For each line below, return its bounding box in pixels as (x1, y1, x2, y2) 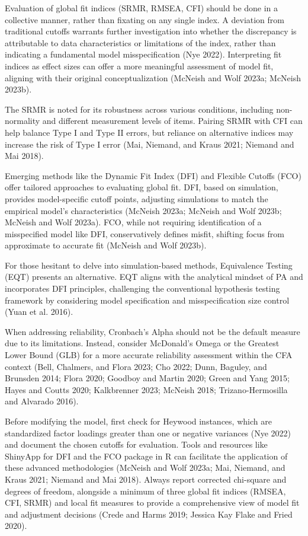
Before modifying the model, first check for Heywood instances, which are (5, 415, 272, 427)
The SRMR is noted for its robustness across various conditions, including (5, 103, 274, 115)
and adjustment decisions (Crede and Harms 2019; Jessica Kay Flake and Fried (5, 508, 293, 520)
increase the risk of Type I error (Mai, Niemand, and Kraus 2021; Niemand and (5, 138, 294, 150)
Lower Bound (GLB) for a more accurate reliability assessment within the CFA (5, 349, 293, 361)
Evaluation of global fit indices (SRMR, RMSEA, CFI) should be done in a (5, 2, 278, 14)
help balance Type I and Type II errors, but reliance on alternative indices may (5, 126, 294, 138)
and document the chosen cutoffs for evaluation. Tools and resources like (5, 438, 268, 451)
